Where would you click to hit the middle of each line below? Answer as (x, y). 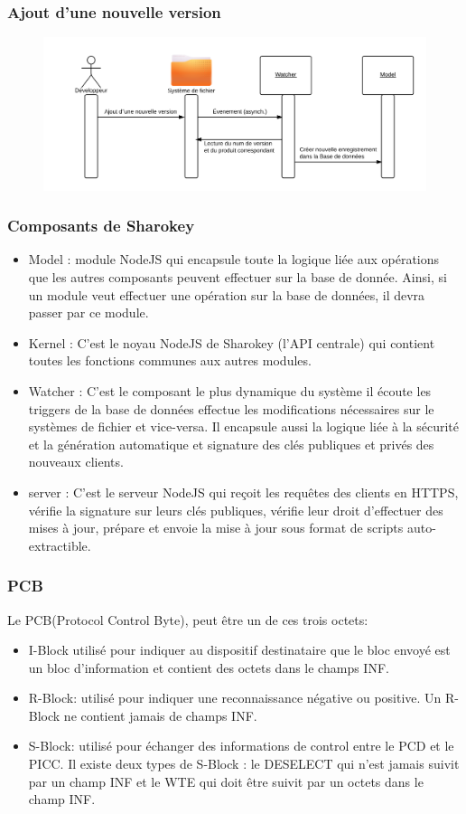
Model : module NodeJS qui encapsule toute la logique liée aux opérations (234, 259)
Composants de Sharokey (101, 226)
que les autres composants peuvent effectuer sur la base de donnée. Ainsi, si (238, 276)
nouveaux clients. (76, 462)
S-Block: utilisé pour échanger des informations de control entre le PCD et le (241, 746)
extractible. (60, 545)
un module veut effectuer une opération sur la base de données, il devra (227, 294)
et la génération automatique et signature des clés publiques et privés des (231, 444)
